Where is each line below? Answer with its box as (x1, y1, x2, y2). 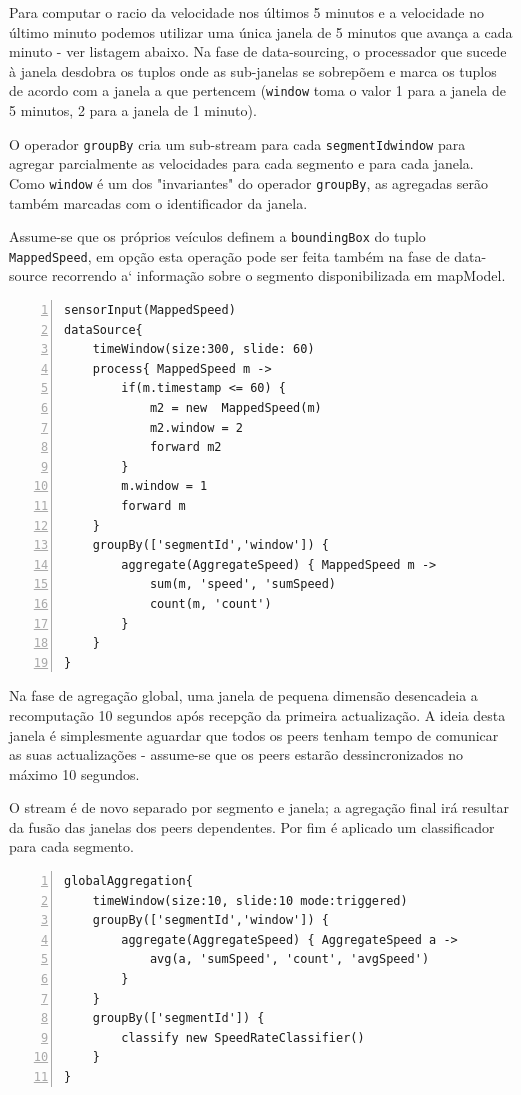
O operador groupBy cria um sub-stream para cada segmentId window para (9, 133, 466, 154)
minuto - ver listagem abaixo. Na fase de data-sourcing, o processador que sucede (9, 41, 507, 62)
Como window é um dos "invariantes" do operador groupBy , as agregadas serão (9, 172, 488, 193)
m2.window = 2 (149, 420, 243, 435)
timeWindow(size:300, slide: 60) (92, 342, 315, 357)
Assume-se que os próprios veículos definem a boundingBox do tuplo (9, 226, 426, 247)
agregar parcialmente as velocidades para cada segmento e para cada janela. (9, 153, 474, 174)
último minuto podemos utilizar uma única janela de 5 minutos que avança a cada (9, 21, 513, 42)
